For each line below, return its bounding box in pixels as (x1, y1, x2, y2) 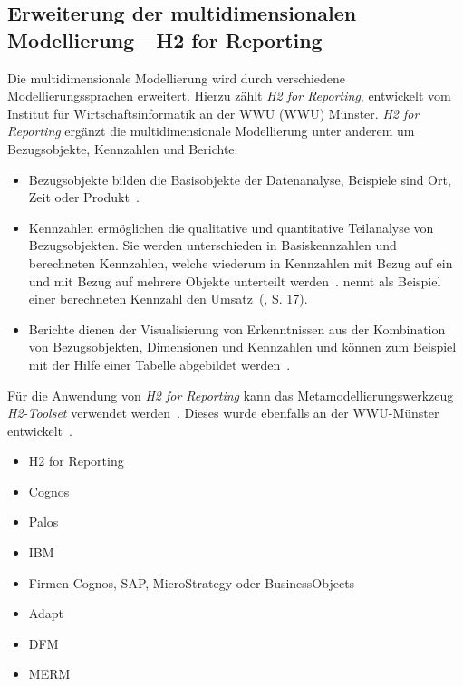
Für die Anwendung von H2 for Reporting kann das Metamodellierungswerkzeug (7, 385, 454, 404)
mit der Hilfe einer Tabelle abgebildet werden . (28, 354, 291, 373)
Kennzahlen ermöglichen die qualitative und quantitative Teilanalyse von (28, 217, 434, 237)
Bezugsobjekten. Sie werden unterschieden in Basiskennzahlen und (28, 236, 397, 255)
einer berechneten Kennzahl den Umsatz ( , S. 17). (28, 289, 308, 308)
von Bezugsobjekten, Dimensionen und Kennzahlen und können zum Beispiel (28, 337, 457, 356)
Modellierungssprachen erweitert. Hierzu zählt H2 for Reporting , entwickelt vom (7, 86, 451, 105)
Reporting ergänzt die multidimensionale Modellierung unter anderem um (7, 121, 415, 140)
